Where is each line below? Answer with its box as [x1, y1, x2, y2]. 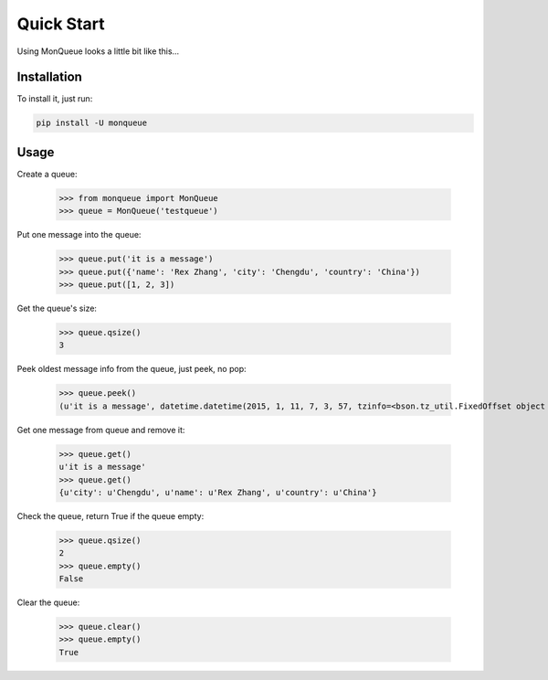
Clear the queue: [16, 597, 80, 608]
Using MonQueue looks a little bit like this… [16, 46, 180, 57]
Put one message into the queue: [16, 229, 142, 240]
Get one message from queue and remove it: [16, 424, 185, 435]
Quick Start [16, 14, 105, 34]
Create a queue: [16, 168, 78, 179]
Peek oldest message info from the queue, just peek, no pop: [16, 364, 247, 375]
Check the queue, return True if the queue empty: [16, 510, 205, 521]
